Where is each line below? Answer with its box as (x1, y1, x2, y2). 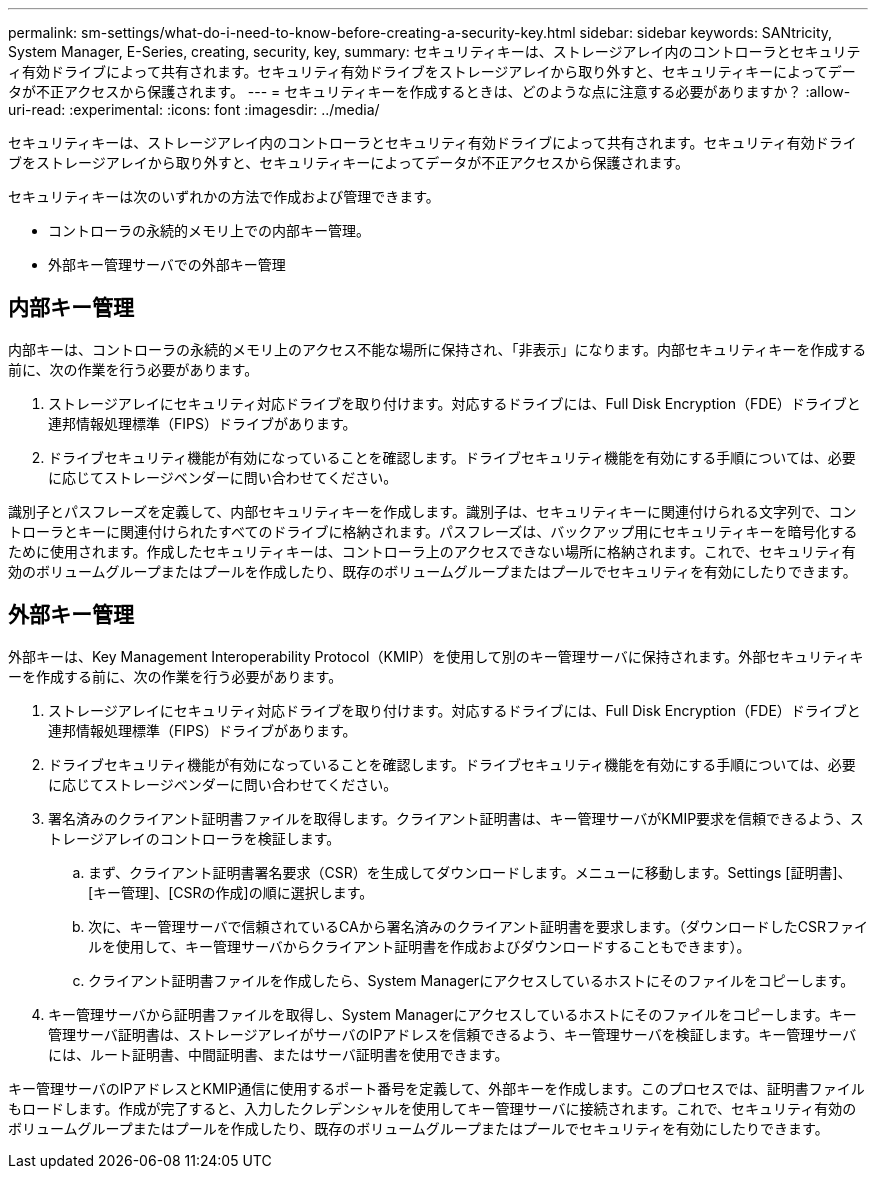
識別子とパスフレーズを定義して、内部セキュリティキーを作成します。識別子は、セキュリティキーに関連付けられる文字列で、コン (8, 502, 857, 520)
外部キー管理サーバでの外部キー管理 (48, 256, 286, 273)
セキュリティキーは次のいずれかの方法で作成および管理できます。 (8, 188, 440, 205)
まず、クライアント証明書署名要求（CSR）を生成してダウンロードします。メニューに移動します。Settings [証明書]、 (88, 863, 852, 881)
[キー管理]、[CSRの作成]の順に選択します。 (88, 883, 374, 901)
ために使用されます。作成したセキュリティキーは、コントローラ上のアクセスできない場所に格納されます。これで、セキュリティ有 (8, 542, 856, 560)
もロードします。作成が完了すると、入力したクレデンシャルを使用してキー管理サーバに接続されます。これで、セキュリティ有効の (8, 1099, 857, 1117)
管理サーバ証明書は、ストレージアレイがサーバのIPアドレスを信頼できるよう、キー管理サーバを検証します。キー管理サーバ (48, 1025, 857, 1043)
